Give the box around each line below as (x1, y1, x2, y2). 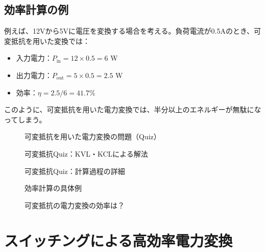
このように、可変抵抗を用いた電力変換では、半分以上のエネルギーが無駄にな (4, 104, 261, 115)
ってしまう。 (4, 114, 46, 124)
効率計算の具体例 (25, 183, 82, 193)
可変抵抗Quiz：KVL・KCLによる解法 (25, 148, 148, 159)
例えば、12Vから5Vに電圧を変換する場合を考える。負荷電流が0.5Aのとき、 (4, 26, 254, 36)
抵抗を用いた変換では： (11, 35, 90, 46)
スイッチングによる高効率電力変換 (4, 230, 233, 250)
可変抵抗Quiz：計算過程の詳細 (25, 165, 125, 176)
